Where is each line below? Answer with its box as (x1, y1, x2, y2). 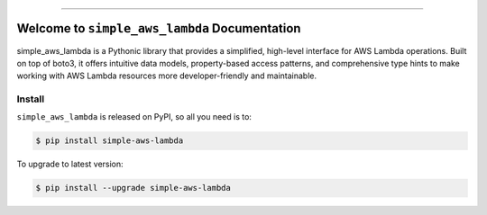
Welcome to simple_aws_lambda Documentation (16, 21, 301, 36)
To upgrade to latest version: (16, 158, 124, 170)
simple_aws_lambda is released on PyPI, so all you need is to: (16, 112, 253, 122)
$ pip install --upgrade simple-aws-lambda (35, 183, 232, 193)
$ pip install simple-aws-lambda (35, 136, 184, 146)
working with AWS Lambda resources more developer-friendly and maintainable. (16, 70, 317, 81)
